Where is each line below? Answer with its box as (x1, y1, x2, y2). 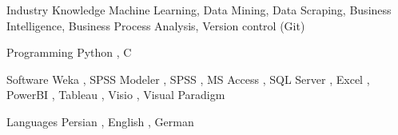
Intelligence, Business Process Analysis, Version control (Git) (6, 17, 305, 34)
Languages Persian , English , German (6, 113, 194, 129)
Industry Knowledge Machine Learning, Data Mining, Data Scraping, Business (6, 2, 392, 18)
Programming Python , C (6, 44, 132, 61)
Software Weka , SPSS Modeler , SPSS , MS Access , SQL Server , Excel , (6, 70, 370, 87)
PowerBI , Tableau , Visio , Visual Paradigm (6, 86, 225, 103)
